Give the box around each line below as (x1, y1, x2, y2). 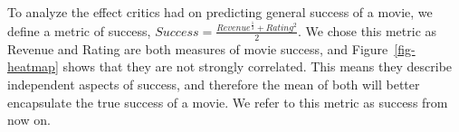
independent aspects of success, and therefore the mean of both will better (7, 74, 420, 93)
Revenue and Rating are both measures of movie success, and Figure (7, 39, 388, 58)
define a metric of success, (7, 21, 151, 40)
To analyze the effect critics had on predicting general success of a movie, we (7, 2, 433, 21)
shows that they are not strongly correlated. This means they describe (62, 57, 453, 76)
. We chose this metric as (297, 21, 437, 40)
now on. (7, 110, 51, 129)
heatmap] (7, 57, 59, 76)
